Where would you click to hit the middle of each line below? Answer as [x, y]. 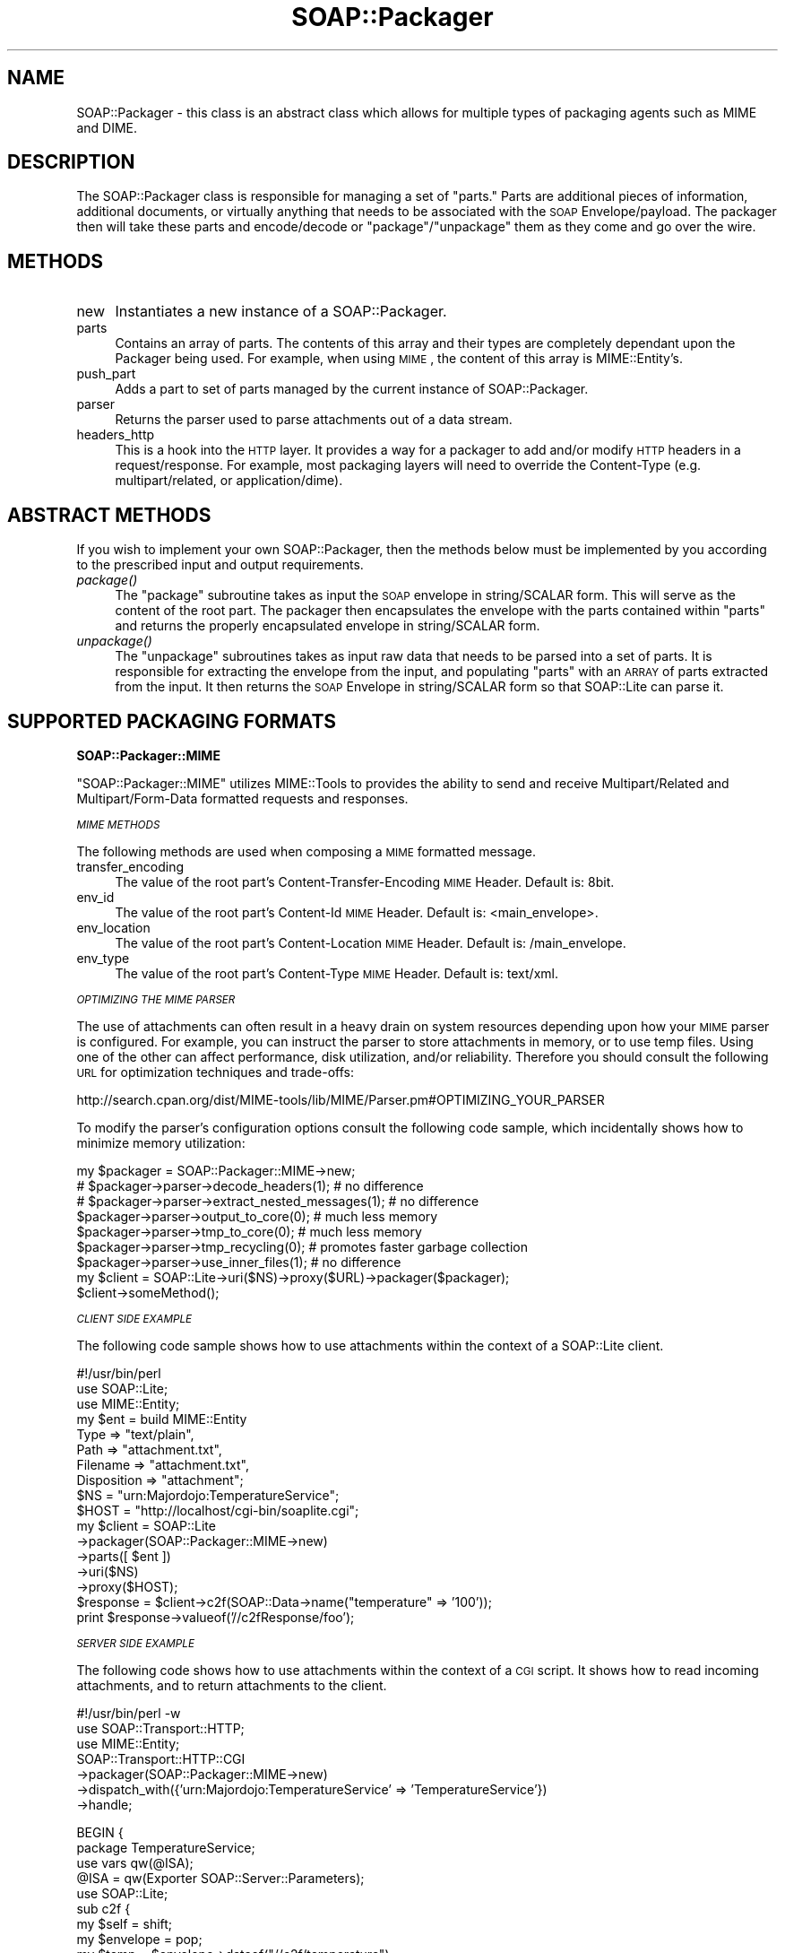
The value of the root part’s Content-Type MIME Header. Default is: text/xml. [336, 973]
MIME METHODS [118, 825]
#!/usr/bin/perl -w [129, 1713]
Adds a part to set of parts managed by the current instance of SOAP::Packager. [352, 389]
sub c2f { [104, 1908]
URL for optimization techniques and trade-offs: [215, 1072]
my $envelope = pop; [139, 1939]
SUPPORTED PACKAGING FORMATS [172, 721]
